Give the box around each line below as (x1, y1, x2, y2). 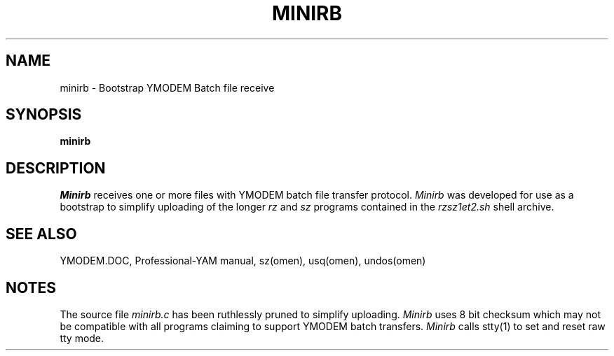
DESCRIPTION (6, 159, 106, 177)
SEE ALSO (6, 225, 77, 243)
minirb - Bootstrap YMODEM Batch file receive (60, 81, 275, 94)
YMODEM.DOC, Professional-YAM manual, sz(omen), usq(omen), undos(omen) (60, 255, 426, 267)
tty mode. (60, 332, 104, 344)
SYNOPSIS (6, 106, 82, 124)
